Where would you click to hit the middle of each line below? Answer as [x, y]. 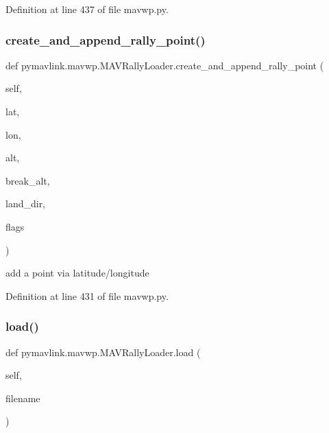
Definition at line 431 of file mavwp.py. [87, 295]
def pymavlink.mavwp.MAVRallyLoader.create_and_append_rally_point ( [165, 65]
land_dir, [26, 203]
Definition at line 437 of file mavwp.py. [87, 9]
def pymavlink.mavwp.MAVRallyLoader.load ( [103, 352]
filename [23, 398]
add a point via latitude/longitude [77, 273]
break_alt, [28, 180]
